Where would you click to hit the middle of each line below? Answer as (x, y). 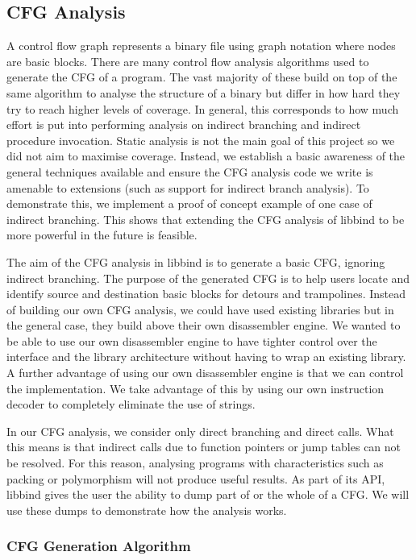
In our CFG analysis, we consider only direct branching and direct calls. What (200, 431)
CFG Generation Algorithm (99, 546)
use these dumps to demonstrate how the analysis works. (147, 510)
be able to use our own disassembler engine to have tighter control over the (192, 340)
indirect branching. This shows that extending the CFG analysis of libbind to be (206, 219)
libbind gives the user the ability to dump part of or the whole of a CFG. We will (208, 494)
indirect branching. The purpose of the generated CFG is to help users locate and (208, 278)
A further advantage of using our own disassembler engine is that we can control (205, 373)
